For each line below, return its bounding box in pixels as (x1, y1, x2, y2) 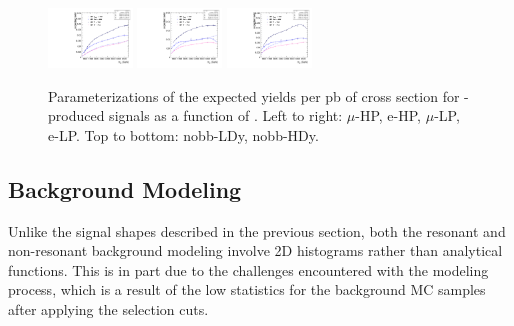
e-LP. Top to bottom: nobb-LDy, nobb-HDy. (48, 124, 319, 145)
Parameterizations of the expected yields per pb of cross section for (48, 85, 460, 106)
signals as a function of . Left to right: (109, 105, 343, 126)
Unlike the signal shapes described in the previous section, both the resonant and (8, 220, 506, 241)
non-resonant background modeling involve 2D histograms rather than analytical (8, 240, 503, 261)
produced (48, 105, 105, 126)
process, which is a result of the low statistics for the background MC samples (8, 279, 486, 300)
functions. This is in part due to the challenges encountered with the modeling (8, 259, 489, 280)
